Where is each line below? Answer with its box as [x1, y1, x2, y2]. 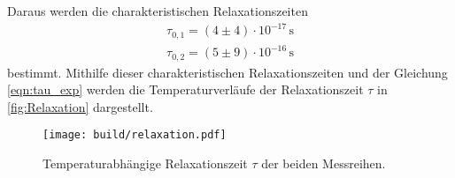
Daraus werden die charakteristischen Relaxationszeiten [7, 2, 308, 19]
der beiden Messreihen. [261, 154, 386, 172]
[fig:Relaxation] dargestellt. [7, 97, 153, 115]
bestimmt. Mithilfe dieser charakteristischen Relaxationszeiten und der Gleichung [7, 63, 448, 81]
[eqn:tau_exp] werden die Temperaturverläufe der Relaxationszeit [7, 80, 364, 99]
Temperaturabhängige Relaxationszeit [42, 154, 248, 172]
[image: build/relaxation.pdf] [42, 129, 227, 142]
